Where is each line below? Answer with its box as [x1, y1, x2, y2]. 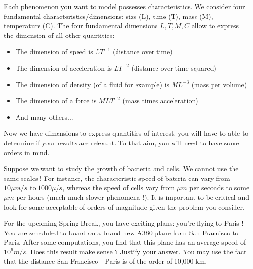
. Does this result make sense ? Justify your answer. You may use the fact [26, 246, 247, 256]
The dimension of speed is [15, 46, 93, 56]
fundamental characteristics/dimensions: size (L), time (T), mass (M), [4, 11, 213, 21]
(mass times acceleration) [122, 95, 198, 106]
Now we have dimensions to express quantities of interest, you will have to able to [4, 128, 249, 138]
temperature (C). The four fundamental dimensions [4, 20, 158, 31]
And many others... [15, 111, 73, 122]
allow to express [191, 20, 239, 31]
